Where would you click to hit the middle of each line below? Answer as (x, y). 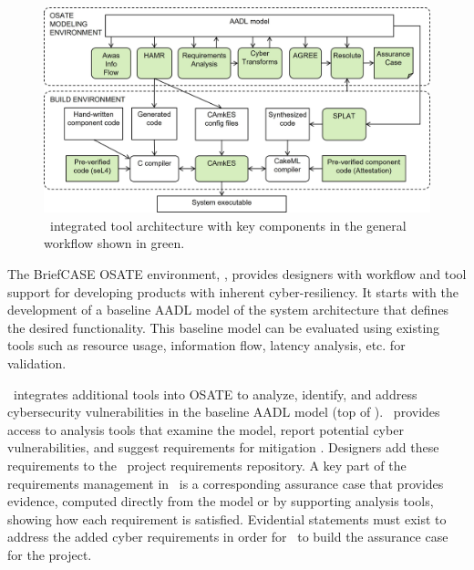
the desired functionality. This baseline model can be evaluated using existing (224, 327)
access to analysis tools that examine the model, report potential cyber (206, 429)
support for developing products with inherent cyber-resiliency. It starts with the (233, 291)
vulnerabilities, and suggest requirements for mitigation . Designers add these (223, 447)
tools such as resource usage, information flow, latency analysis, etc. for (206, 345)
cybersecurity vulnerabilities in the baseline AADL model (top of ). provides (224, 412)
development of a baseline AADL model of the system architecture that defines (228, 310)
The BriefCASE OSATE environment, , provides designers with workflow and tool (237, 274)
